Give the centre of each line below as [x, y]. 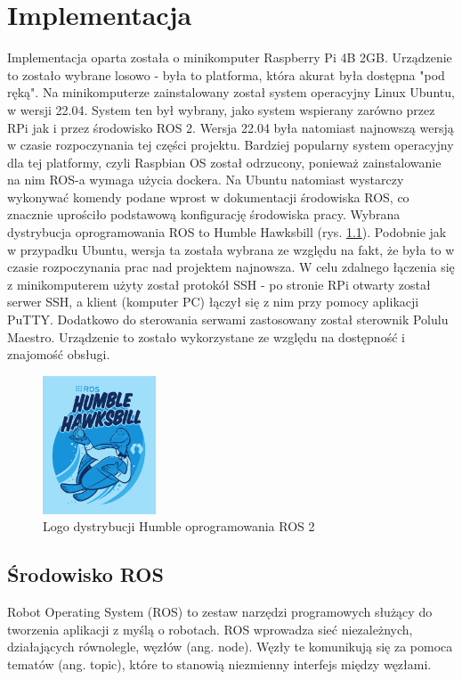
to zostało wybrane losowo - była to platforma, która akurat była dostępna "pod [226, 74]
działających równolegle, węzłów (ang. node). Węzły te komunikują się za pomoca [230, 647]
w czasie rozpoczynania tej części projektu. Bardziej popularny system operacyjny [231, 145]
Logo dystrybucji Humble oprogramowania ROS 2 [179, 526]
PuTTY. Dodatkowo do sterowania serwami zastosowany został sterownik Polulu [228, 320]
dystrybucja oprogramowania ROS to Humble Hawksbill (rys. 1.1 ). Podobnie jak [227, 232]
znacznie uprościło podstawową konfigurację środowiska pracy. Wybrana [204, 214]
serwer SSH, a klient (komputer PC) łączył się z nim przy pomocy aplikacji [213, 302]
